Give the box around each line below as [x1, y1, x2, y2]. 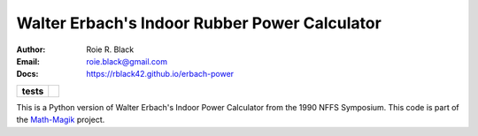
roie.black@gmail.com [86, 56, 168, 66]
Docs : [16, 69, 39, 79]
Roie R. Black [86, 44, 135, 55]
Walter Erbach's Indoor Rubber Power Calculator [16, 13, 382, 33]
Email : [16, 56, 40, 66]
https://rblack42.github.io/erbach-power [86, 69, 235, 79]
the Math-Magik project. [16, 115, 105, 125]
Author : [16, 44, 46, 55]
